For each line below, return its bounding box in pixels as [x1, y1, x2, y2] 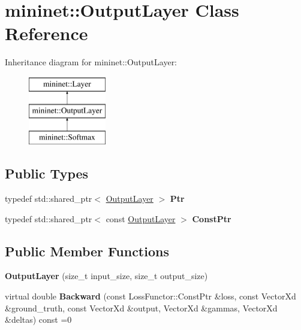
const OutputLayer [106, 212, 176, 225]
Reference [5, 21, 88, 46]
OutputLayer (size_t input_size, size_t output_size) [5, 270, 208, 282]
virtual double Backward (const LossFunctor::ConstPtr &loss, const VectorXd [5, 290, 296, 302]
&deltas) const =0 [5, 313, 72, 326]
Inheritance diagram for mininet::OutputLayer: [5, 56, 177, 68]
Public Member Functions [5, 241, 169, 260]
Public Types [5, 164, 89, 183]
